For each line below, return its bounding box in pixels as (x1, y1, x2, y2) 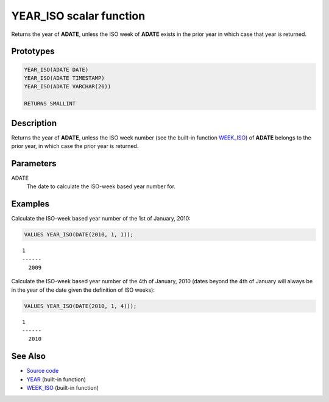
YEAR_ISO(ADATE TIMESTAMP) (24, 74, 105, 82)
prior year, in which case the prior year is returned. (11, 143, 139, 149)
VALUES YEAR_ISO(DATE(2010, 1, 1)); (24, 231, 134, 238)
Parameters (11, 158, 57, 169)
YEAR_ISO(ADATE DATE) (24, 66, 89, 73)
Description (11, 118, 57, 128)
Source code (26, 367, 59, 375)
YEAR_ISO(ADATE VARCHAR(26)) (24, 83, 111, 90)
